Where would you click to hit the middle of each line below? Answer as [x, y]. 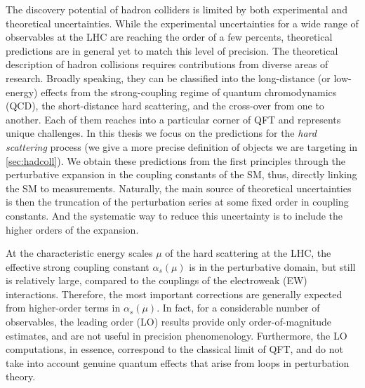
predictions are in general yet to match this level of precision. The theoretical [172, 50]
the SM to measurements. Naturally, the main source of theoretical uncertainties [179, 188]
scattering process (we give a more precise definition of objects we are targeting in [182, 146]
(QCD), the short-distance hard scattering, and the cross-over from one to [165, 106]
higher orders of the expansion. [72, 229]
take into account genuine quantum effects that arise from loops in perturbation [178, 362]
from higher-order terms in [63, 308]
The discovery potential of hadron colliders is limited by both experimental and [177, 9]
